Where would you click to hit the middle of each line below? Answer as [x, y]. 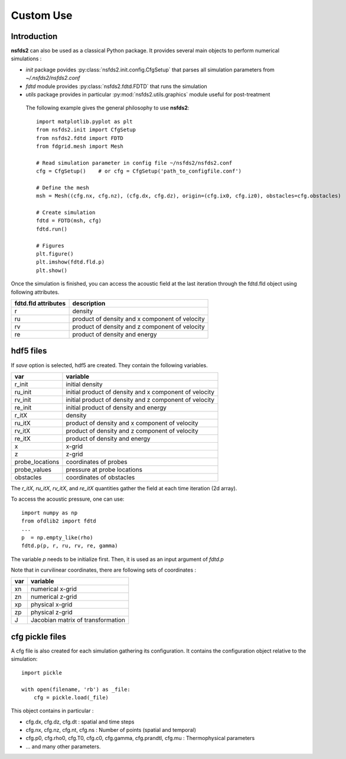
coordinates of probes [97, 462]
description [89, 303]
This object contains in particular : [52, 711]
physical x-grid [51, 605]
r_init [22, 384]
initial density [84, 384]
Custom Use [42, 15]
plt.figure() [55, 254]
